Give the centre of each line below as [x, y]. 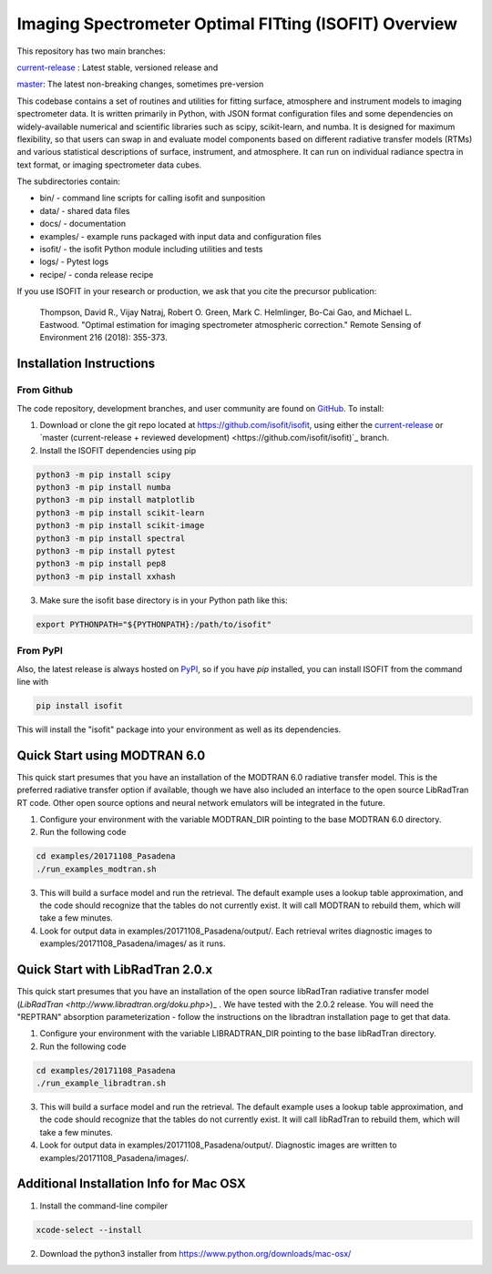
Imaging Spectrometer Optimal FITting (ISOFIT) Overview [237, 24]
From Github [45, 390]
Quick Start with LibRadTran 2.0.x [115, 970]
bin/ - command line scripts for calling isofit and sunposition [153, 198]
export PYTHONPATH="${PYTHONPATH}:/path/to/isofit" [154, 624]
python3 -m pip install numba [103, 488]
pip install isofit [79, 705]
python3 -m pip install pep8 [101, 564]
